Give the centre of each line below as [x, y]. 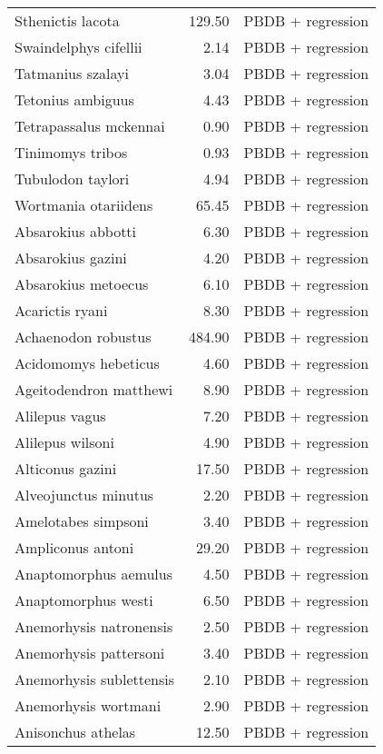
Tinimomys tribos [71, 152]
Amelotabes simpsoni [82, 521]
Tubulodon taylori [72, 179]
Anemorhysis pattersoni [90, 653]
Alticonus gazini [66, 468]
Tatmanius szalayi [72, 73]
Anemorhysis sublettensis [95, 679]
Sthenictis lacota [67, 20]
